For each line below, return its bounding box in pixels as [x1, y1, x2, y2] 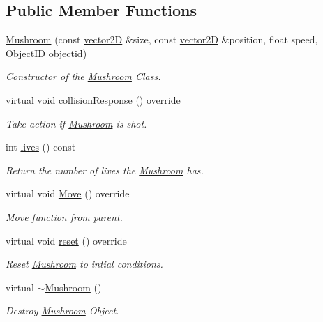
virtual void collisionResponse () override [6, 92, 181, 107]
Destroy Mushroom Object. [6, 303, 119, 318]
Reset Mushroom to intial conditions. [6, 256, 163, 271]
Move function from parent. [6, 209, 123, 224]
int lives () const [6, 139, 76, 154]
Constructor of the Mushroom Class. [6, 69, 161, 84]
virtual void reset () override [6, 233, 127, 247]
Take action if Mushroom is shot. [6, 116, 147, 130]
